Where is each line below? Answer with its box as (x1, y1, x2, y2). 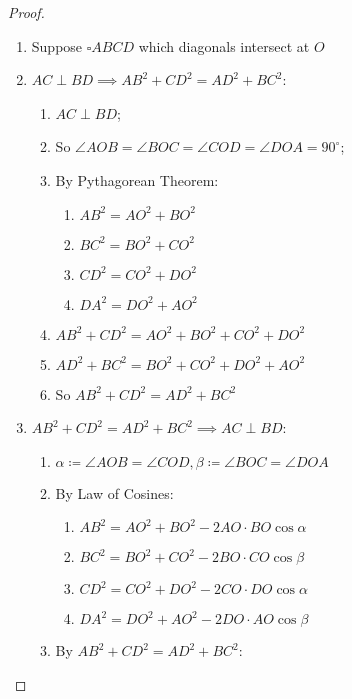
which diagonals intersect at (138, 35, 310, 56)
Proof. (8, 2, 45, 22)
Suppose (31, 35, 83, 56)
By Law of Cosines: (55, 482, 174, 503)
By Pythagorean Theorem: (55, 169, 219, 190)
